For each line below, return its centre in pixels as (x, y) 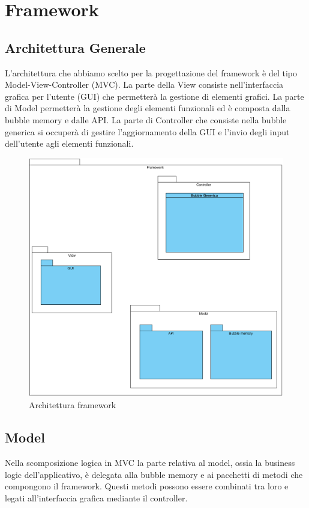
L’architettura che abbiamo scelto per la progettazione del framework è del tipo (151, 72)
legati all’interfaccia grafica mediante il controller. (96, 497)
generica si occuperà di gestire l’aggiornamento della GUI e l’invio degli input (147, 131)
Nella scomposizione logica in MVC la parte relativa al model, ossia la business (150, 463)
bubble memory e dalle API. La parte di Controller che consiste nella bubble (146, 119)
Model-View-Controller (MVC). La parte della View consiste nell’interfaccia (144, 84)
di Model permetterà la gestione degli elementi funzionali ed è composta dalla (148, 108)
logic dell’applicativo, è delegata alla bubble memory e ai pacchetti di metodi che (154, 474)
